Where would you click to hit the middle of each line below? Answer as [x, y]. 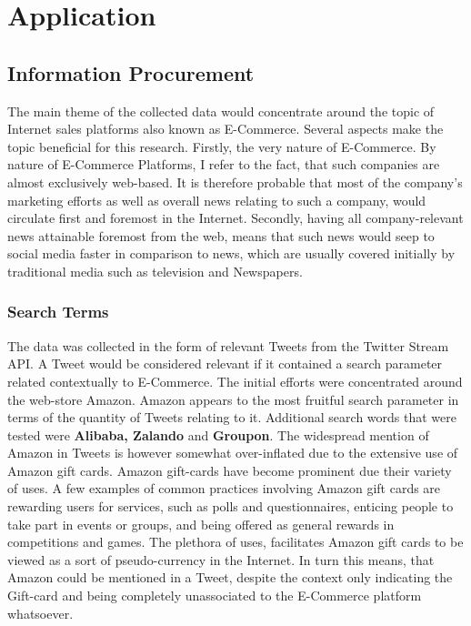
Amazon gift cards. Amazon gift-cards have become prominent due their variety [230, 470]
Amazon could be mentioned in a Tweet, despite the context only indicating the [230, 577]
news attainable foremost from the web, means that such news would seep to [221, 235]
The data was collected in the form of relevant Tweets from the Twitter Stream [228, 345]
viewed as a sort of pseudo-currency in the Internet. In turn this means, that [221, 559]
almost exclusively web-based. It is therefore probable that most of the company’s [235, 182]
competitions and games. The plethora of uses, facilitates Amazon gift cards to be [235, 542]
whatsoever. [40, 613]
